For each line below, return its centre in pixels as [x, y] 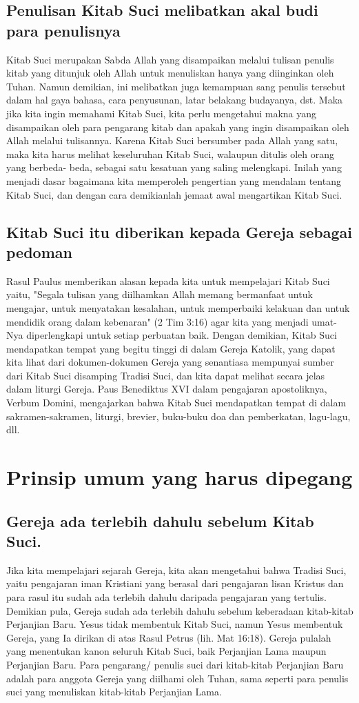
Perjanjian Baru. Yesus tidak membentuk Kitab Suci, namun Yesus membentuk [175, 624]
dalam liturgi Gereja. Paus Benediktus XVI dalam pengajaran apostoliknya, [167, 389]
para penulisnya [63, 30]
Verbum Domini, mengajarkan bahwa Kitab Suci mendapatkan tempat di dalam [176, 403]
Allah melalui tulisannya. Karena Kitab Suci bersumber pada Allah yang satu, [172, 140]
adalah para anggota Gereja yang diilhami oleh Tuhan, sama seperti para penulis [177, 678]
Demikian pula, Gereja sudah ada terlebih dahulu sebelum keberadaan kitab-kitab [180, 610]
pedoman [39, 251]
